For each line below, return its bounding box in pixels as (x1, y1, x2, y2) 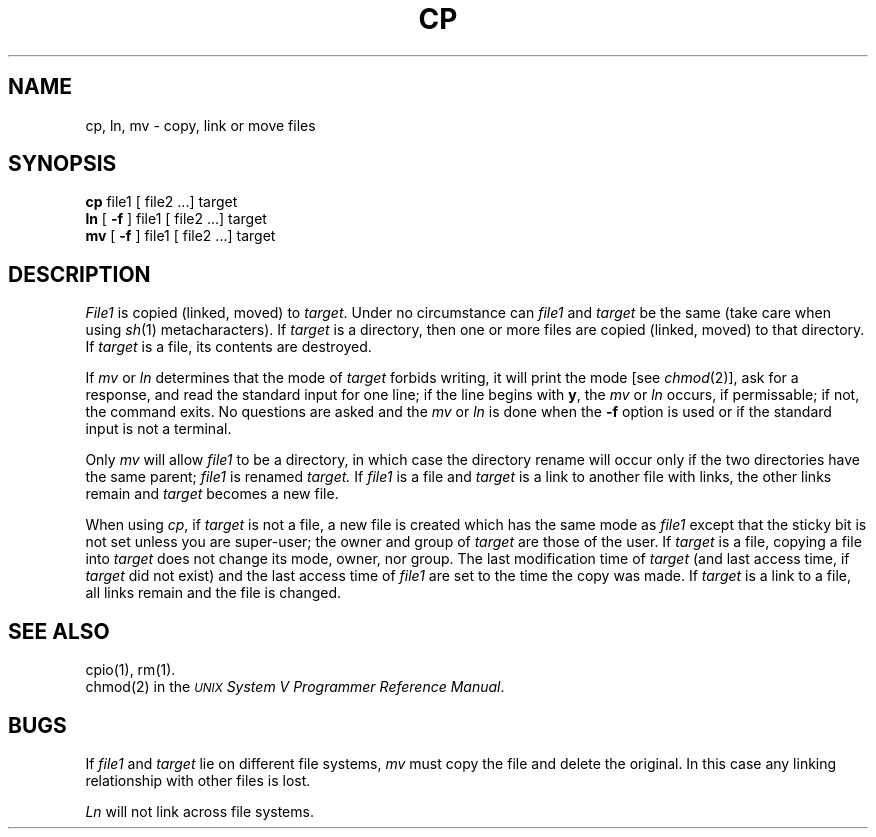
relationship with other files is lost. (85, 771, 311, 789)
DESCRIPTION (8, 261, 151, 287)
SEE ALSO (8, 618, 110, 644)
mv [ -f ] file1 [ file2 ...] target (85, 227, 276, 245)
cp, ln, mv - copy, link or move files (85, 116, 316, 134)
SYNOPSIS (8, 151, 117, 177)
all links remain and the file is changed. (85, 584, 342, 602)
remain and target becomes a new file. (85, 485, 339, 503)
